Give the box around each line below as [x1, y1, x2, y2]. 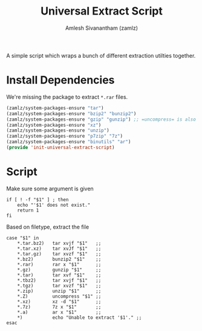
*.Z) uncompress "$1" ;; [17, 293, 102, 299]
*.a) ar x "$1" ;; [17, 309, 102, 315]
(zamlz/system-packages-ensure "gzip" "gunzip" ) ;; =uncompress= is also [6, 116, 197, 122]
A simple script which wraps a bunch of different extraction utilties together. [6, 52, 196, 59]
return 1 [17, 207, 39, 213]
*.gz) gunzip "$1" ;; [17, 267, 102, 273]
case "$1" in [6, 235, 39, 241]
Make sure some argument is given [6, 185, 94, 192]
